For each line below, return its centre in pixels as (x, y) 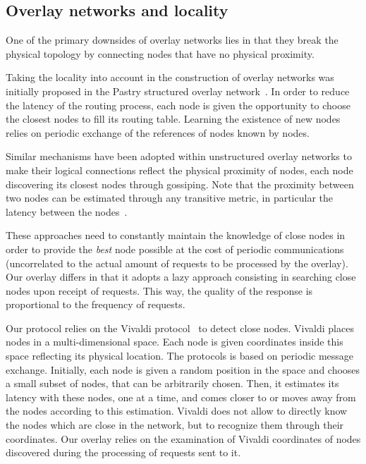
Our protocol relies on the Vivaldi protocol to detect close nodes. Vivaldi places (180, 328)
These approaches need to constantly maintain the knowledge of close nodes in (176, 235)
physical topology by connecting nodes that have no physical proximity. (160, 53)
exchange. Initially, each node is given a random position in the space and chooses (183, 369)
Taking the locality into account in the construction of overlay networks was (170, 77)
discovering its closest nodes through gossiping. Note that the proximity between (180, 184)
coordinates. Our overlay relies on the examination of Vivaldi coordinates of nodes (183, 438)
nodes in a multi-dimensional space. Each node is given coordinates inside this (175, 342)
